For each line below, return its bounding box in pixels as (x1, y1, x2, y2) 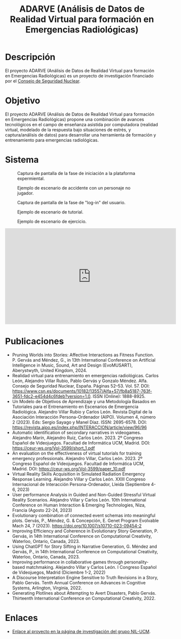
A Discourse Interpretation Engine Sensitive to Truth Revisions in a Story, (12, 574, 159, 581)
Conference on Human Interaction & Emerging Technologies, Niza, (12, 502, 146, 508)
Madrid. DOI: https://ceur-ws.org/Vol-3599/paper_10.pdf (12, 465, 126, 471)
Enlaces (5, 612, 38, 623)
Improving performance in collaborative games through (12, 559, 123, 565)
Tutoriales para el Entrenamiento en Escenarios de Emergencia (12, 404, 139, 409)
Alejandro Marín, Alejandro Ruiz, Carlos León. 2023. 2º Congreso (12, 435, 143, 441)
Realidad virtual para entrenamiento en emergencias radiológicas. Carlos (12, 372, 159, 378)
